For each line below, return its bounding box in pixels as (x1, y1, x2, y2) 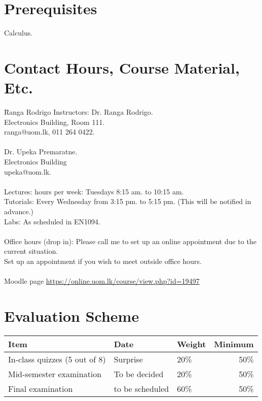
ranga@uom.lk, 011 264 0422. (4, 126, 95, 137)
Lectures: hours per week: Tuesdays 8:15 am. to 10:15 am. (4, 186, 184, 196)
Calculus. (4, 27, 33, 38)
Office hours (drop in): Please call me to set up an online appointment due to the (4, 236, 256, 246)
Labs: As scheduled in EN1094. (4, 216, 101, 226)
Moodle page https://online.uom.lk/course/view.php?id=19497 (4, 276, 200, 286)
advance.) (4, 206, 33, 216)
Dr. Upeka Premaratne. (4, 146, 78, 157)
